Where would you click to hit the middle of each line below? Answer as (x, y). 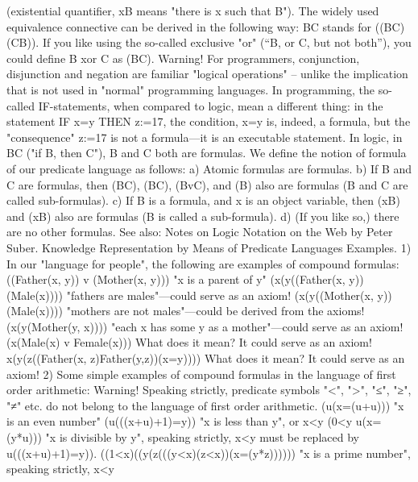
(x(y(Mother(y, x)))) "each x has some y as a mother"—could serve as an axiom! (205, 326)
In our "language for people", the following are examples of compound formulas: (203, 263)
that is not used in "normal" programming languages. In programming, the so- (199, 89)
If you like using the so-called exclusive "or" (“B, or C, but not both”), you (227, 42)
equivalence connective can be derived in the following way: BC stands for (189, 26)
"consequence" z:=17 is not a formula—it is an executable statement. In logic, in (205, 137)
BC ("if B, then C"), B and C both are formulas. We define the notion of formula (207, 153)
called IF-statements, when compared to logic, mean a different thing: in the (195, 105)
